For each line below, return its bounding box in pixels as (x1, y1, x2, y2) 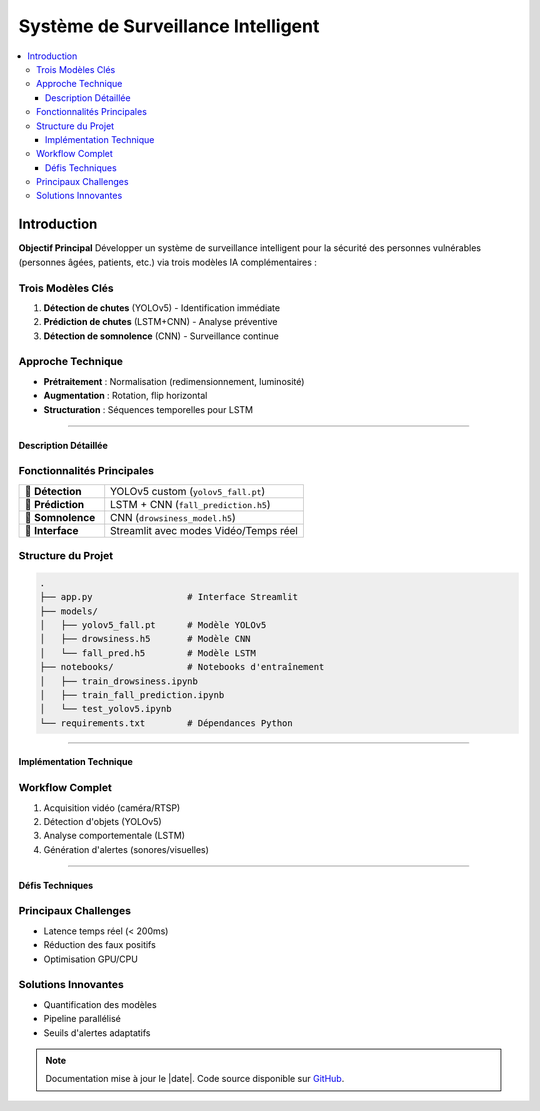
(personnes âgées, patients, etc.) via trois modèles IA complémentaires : (18, 256, 317, 268)
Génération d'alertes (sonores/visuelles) (43, 843, 210, 855)
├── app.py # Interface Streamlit (39, 591, 299, 603)
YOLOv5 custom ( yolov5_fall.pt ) (110, 484, 266, 498)
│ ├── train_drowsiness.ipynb (39, 675, 199, 687)
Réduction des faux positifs (43, 939, 157, 951)
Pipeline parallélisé (43, 1013, 122, 1025)
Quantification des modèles (43, 998, 157, 1010)
